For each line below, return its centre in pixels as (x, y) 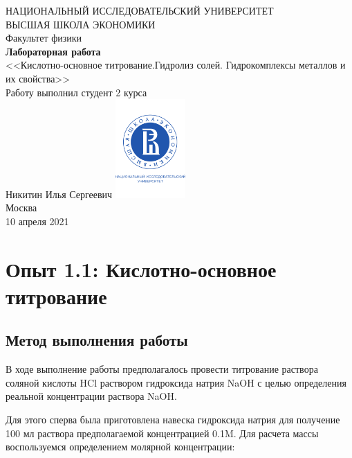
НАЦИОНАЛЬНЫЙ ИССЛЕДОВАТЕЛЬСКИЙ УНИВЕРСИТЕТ (140, 10)
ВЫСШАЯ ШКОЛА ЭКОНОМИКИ (81, 24)
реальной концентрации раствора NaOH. (91, 396)
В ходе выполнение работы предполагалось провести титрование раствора (162, 369)
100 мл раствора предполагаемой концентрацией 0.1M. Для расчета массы (162, 433)
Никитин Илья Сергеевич (59, 194)
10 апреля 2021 (37, 221)
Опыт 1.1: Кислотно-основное (141, 268)
